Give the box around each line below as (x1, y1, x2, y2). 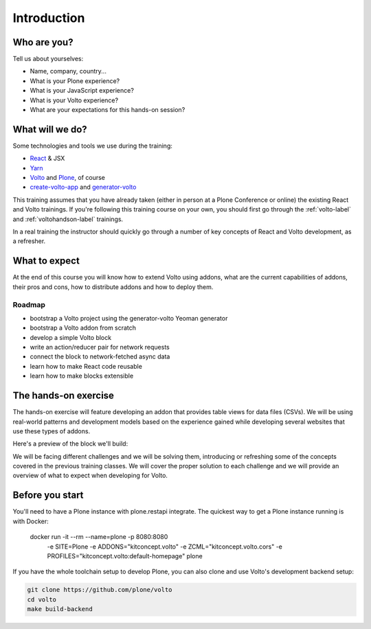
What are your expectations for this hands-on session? (30, 106, 185, 114)
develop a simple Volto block (30, 333, 112, 341)
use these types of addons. (12, 426, 91, 435)
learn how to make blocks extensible (30, 371, 134, 380)
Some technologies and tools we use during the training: (12, 141, 173, 150)
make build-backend (27, 605, 93, 613)
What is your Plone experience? (30, 76, 120, 85)
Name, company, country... (30, 67, 106, 76)
